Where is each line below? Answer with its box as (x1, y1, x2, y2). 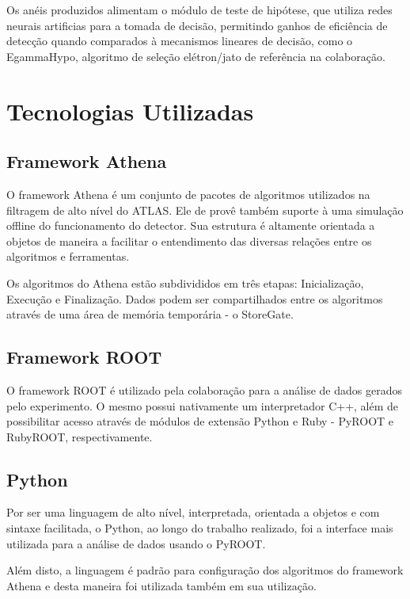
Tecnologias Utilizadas (6, 94, 254, 127)
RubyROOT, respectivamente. (6, 428, 153, 444)
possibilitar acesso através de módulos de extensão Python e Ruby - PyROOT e (6, 413, 394, 429)
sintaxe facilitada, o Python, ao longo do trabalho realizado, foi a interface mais (6, 520, 393, 536)
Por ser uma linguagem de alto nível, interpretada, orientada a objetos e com (6, 504, 380, 521)
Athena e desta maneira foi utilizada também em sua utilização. (6, 577, 317, 593)
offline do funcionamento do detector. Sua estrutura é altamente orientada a (6, 217, 375, 234)
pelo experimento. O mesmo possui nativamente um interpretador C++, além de (6, 397, 399, 414)
